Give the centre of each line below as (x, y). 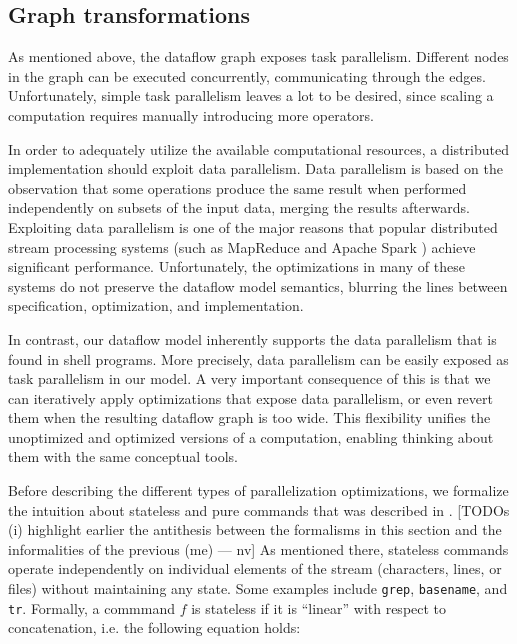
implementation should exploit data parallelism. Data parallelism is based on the (255, 168)
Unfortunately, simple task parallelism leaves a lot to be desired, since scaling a (251, 95)
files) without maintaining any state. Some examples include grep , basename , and (258, 588)
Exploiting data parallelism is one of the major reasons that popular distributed (253, 226)
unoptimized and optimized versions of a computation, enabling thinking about (251, 436)
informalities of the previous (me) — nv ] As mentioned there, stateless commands (258, 548)
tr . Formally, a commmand (92, 607)
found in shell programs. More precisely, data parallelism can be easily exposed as (258, 358)
